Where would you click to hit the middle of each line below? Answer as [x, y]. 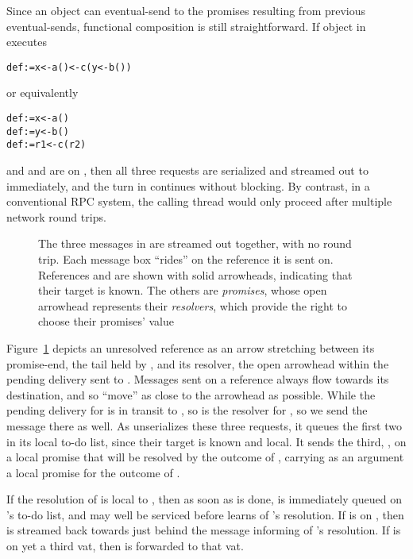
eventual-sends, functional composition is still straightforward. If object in [186, 26]
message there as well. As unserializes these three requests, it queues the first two [204, 425]
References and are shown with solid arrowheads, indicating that [195, 274]
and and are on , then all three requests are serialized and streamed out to [187, 170]
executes [27, 42]
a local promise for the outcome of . [93, 472]
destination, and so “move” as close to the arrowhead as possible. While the [191, 394]
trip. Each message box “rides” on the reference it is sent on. [186, 258]
